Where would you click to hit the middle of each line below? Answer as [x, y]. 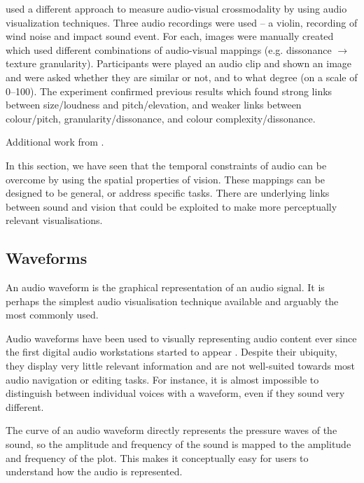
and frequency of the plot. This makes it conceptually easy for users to [157, 457]
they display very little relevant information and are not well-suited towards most [181, 366]
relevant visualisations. [54, 220]
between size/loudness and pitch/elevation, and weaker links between [154, 105]
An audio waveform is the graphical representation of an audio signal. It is [165, 287]
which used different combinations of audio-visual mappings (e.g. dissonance [169, 49]
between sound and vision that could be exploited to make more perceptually [171, 206]
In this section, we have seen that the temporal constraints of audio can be [166, 165]
